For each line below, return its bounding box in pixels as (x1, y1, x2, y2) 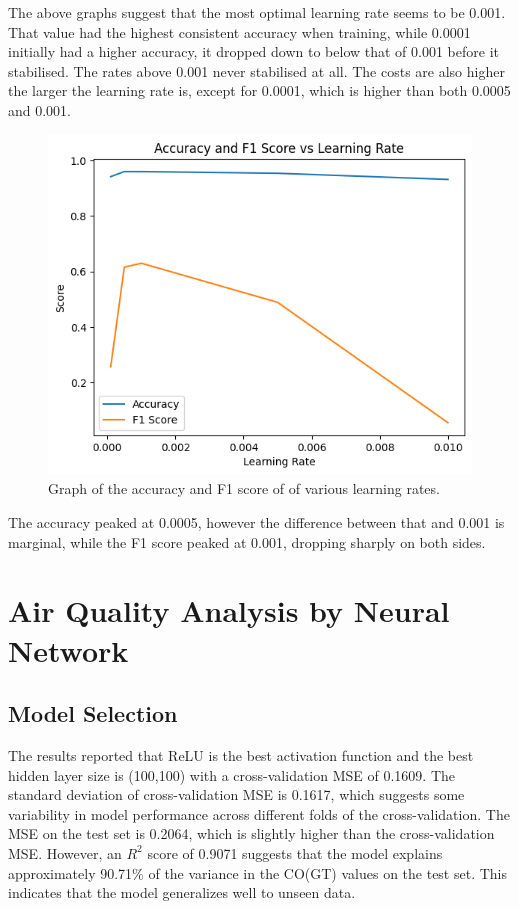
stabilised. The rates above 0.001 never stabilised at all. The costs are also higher (8, 60, 505, 81)
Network (8, 629, 129, 670)
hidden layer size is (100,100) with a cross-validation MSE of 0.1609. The (8, 764, 456, 785)
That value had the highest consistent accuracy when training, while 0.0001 (8, 21, 471, 42)
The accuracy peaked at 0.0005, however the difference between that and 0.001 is (8, 511, 505, 532)
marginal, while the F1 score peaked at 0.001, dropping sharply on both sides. (8, 531, 486, 552)
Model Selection (8, 698, 178, 729)
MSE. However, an (8, 842, 122, 863)
